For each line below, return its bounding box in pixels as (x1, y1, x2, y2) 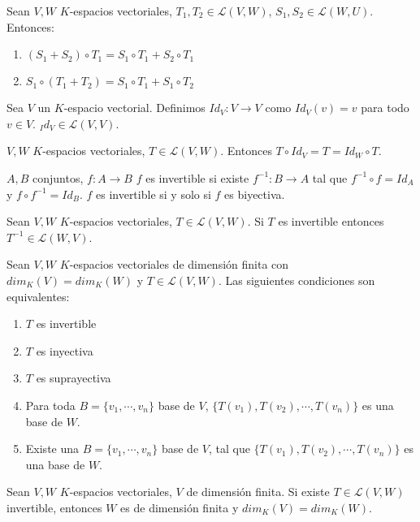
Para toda (25, 396, 76, 413)
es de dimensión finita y (120, 498, 239, 516)
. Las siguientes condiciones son (218, 271, 375, 288)
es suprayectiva (36, 369, 111, 386)
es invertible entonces (278, 213, 384, 230)
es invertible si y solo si (95, 185, 211, 202)
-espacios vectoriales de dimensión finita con (69, 256, 289, 273)
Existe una (25, 440, 80, 457)
